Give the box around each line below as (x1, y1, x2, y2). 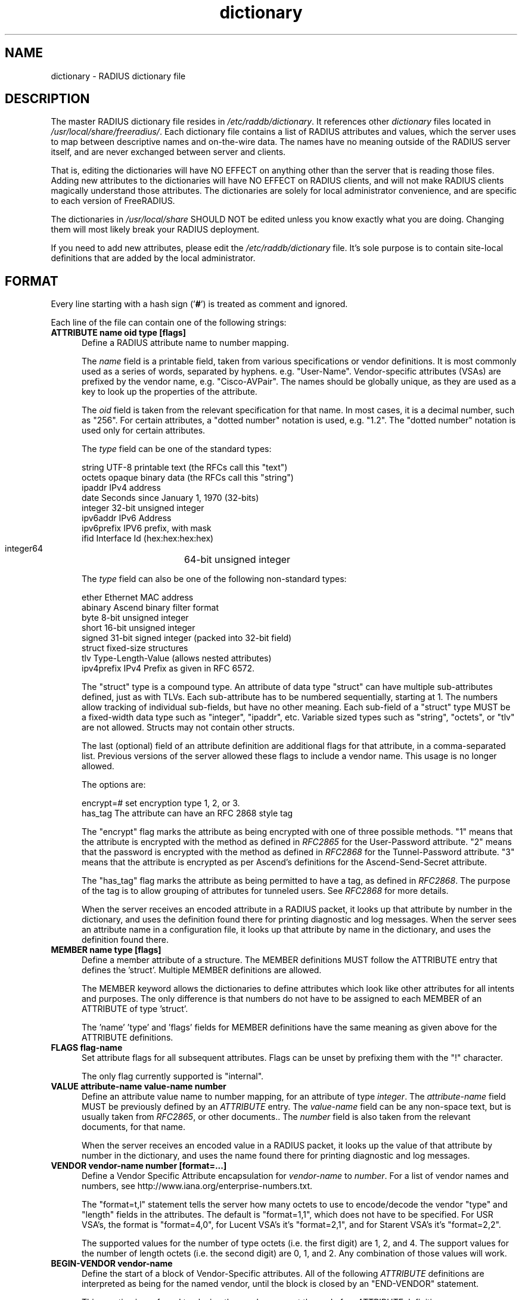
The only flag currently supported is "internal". (82, 1071, 264, 1082)
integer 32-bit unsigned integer (82, 503, 204, 513)
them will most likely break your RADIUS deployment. (51, 224, 260, 235)
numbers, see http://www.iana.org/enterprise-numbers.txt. (82, 1181, 313, 1191)
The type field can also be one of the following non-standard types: (82, 574, 347, 584)
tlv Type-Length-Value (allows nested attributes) (82, 653, 272, 664)
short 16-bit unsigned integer (82, 623, 195, 633)
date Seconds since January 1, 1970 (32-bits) (82, 493, 259, 503)
